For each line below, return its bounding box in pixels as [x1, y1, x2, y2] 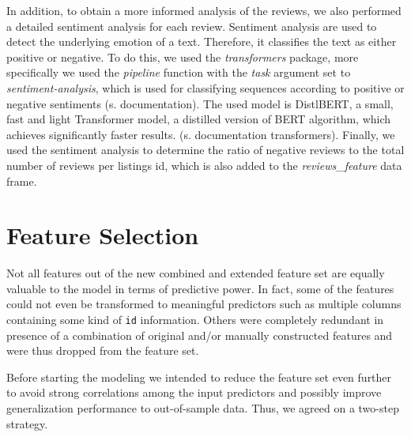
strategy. [6, 415, 48, 431]
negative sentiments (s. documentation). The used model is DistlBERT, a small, [6, 95, 394, 111]
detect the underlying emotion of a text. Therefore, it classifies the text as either [6, 33, 397, 50]
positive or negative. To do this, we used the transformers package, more [6, 48, 359, 65]
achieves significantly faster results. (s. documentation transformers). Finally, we [6, 126, 395, 142]
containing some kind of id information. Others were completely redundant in [6, 311, 384, 328]
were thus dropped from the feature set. [6, 342, 199, 359]
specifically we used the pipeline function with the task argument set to [6, 64, 351, 81]
